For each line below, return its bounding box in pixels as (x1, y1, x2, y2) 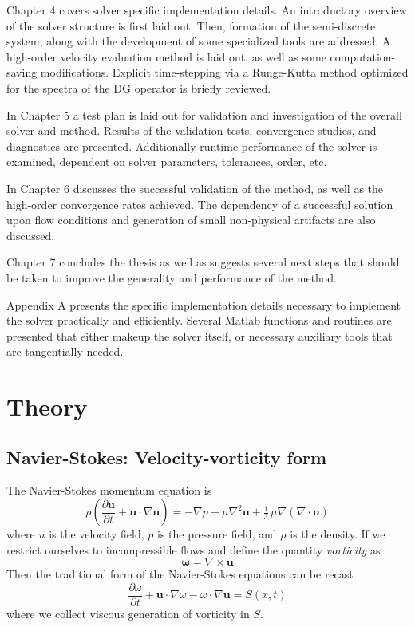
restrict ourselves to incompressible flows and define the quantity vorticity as (6, 541, 381, 558)
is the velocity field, (49, 526, 144, 542)
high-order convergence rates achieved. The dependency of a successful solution (6, 195, 393, 212)
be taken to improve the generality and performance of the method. (6, 269, 337, 286)
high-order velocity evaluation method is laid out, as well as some (6, 48, 326, 65)
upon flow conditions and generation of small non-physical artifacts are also (6, 211, 376, 228)
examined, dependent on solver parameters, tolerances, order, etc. (6, 153, 327, 170)
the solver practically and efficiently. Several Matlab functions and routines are (6, 312, 392, 329)
